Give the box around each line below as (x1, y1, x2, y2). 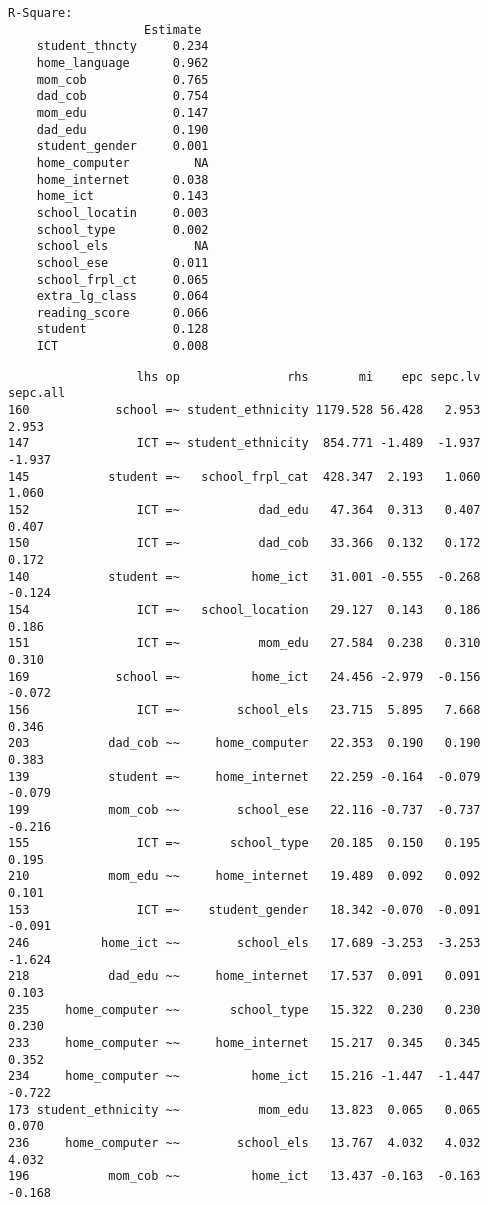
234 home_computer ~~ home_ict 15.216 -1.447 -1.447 (8, 1069, 481, 1084)
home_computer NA (36, 155, 209, 170)
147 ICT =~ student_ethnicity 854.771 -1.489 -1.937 (8, 436, 481, 451)
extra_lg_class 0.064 (36, 289, 209, 304)
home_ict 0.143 (36, 189, 209, 204)
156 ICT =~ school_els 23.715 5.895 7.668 (8, 702, 481, 717)
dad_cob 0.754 (36, 89, 209, 104)
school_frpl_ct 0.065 (36, 272, 209, 287)
